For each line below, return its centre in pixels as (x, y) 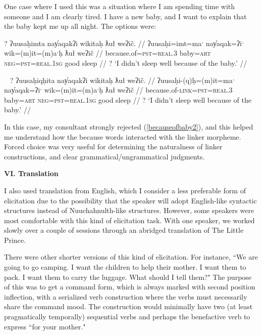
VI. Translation (31, 173)
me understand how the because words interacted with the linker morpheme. (123, 136)
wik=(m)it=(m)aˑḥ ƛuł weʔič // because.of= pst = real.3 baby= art (108, 53)
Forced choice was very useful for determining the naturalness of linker (113, 146)
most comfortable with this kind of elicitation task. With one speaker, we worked (129, 220)
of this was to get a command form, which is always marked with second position (130, 287)
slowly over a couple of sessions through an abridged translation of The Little (124, 230)
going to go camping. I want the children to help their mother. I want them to (125, 267)
